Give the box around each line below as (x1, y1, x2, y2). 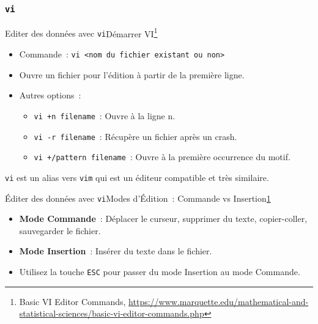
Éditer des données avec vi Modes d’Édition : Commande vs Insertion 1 (5, 191, 271, 204)
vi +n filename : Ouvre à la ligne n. (34, 109, 176, 122)
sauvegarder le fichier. (19, 224, 101, 237)
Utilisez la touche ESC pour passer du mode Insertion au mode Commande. (19, 265, 300, 278)
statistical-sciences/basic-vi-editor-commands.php (19, 307, 204, 320)
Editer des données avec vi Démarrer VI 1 (5, 25, 158, 40)
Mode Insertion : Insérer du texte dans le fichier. (19, 245, 212, 257)
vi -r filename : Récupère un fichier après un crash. (34, 130, 237, 142)
